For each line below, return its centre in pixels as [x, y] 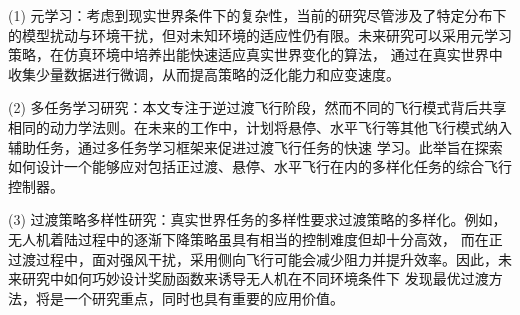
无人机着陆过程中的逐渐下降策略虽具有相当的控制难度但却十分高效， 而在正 [255, 238]
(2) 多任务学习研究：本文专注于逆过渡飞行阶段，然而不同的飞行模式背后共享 [257, 107]
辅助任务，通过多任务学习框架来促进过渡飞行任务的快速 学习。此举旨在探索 [255, 146]
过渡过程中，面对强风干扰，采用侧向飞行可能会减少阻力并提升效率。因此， [253, 258]
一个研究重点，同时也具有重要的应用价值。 [203, 297]
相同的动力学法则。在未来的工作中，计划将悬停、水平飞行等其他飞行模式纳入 [260, 126]
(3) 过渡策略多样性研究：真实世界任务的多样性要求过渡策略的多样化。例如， [257, 219]
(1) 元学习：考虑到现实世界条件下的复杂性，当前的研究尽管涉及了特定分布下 [257, 15]
